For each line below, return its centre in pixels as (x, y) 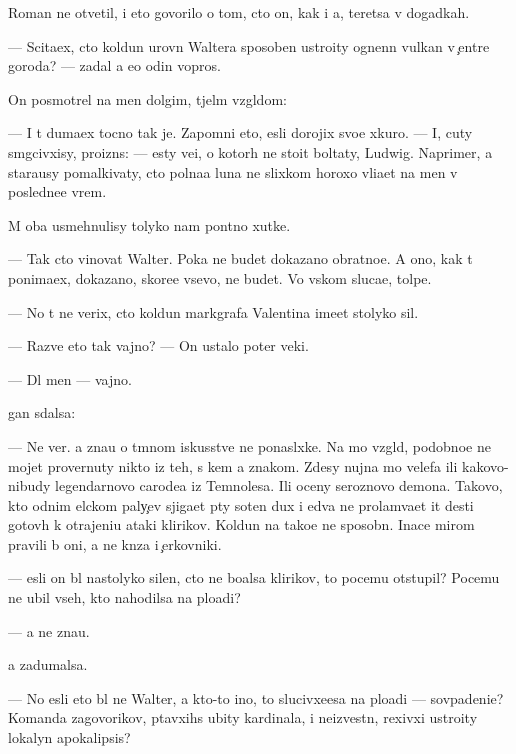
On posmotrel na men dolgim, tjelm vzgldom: (147, 98)
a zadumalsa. (48, 664)
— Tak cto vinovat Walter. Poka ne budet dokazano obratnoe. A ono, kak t (240, 258)
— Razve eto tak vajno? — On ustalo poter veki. (158, 345)
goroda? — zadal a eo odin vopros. (114, 65)
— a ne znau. (49, 630)
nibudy (29, 485)
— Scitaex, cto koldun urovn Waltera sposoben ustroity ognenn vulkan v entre (249, 45)
